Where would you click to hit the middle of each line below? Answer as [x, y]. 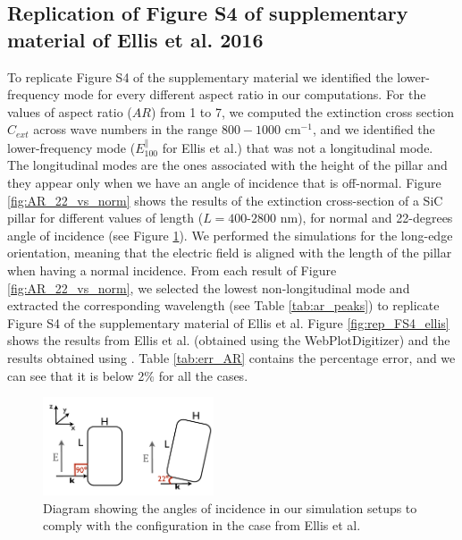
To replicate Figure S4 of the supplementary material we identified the [200, 76]
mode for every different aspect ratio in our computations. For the [245, 94]
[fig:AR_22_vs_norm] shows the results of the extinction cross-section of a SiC [225, 200]
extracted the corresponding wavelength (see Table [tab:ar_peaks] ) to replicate [223, 305]
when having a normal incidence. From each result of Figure [172, 270]
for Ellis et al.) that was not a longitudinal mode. [298, 147]
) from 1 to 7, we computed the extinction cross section [302, 111]
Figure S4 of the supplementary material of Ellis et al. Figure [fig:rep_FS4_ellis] [228, 322]
